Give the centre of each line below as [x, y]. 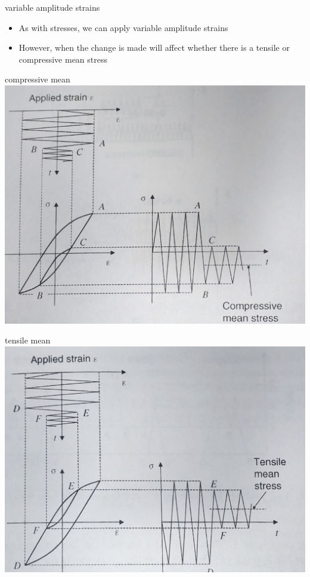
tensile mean [28, 340]
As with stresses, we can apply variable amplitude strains [123, 27]
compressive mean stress [63, 59]
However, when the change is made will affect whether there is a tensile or [154, 47]
